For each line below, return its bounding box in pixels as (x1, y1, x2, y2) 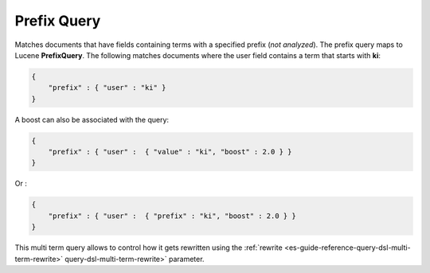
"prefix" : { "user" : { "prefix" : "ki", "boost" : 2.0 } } (48, 211, 296, 220)
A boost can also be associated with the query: (14, 115, 170, 124)
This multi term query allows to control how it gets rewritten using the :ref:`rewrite (14, 243, 283, 252)
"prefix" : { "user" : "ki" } (48, 84, 166, 92)
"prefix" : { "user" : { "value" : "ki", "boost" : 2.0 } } (48, 147, 292, 157)
